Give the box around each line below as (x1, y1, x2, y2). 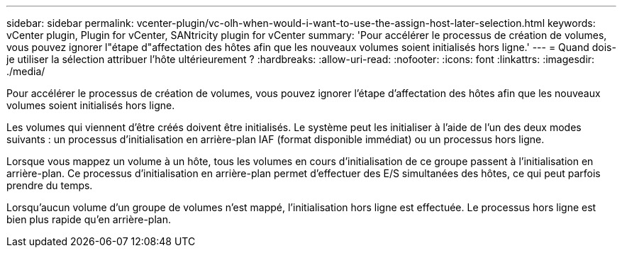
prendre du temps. (6, 179, 93, 191)
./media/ (6, 65, 45, 77)
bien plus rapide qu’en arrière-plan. (6, 213, 171, 225)
